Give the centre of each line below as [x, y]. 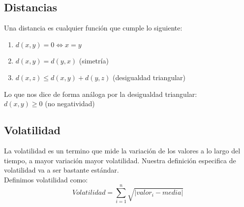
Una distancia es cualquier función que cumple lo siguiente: [93, 28]
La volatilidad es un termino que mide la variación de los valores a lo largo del [122, 150]
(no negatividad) [70, 103]
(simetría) [94, 61]
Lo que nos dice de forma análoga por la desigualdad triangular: [101, 94]
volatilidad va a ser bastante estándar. [61, 170]
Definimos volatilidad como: [46, 179]
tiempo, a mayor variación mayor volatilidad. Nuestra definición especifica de [120, 160]
